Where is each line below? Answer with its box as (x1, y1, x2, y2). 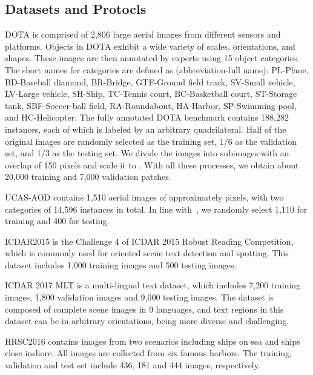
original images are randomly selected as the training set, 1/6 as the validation (5, 134, 297, 147)
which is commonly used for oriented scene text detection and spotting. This (5, 247, 289, 259)
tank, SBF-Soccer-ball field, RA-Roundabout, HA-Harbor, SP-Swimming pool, (5, 99, 297, 111)
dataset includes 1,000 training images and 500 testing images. (5, 258, 237, 271)
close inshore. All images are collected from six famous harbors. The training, (5, 347, 292, 359)
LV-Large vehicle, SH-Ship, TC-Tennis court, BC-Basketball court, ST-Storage (5, 87, 297, 100)
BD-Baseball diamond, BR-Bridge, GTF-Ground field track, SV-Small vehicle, (5, 75, 295, 88)
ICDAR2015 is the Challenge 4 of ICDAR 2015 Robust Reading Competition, (5, 234, 294, 247)
